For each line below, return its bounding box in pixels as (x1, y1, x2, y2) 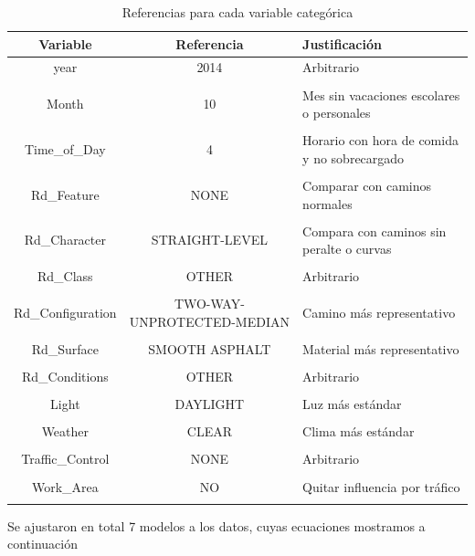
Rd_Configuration (14, 303, 117, 322)
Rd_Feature (30, 184, 100, 204)
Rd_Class (37, 267, 93, 286)
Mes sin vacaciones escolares (302, 85, 460, 104)
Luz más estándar (302, 394, 402, 414)
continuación (7, 534, 79, 553)
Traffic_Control (21, 449, 110, 468)
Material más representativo (302, 340, 459, 359)
